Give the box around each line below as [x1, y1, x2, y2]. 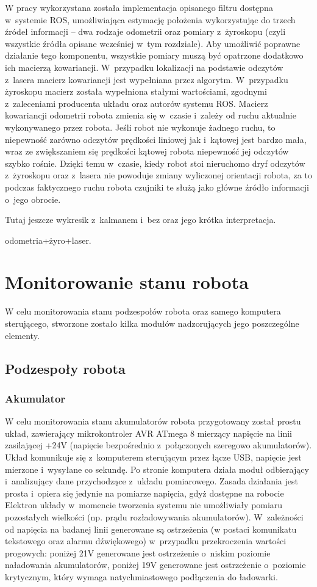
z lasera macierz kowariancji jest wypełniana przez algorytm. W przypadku [5, 73, 288, 86]
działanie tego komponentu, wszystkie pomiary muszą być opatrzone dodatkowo [5, 49, 304, 62]
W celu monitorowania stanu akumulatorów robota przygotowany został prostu [5, 415, 301, 428]
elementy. [5, 329, 40, 341]
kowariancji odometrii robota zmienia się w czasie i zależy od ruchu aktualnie [5, 109, 296, 122]
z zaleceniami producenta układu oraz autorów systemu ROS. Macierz [5, 97, 268, 109]
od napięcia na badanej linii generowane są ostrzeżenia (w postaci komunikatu [5, 522, 297, 535]
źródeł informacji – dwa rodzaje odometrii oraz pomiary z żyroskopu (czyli [5, 25, 286, 38]
